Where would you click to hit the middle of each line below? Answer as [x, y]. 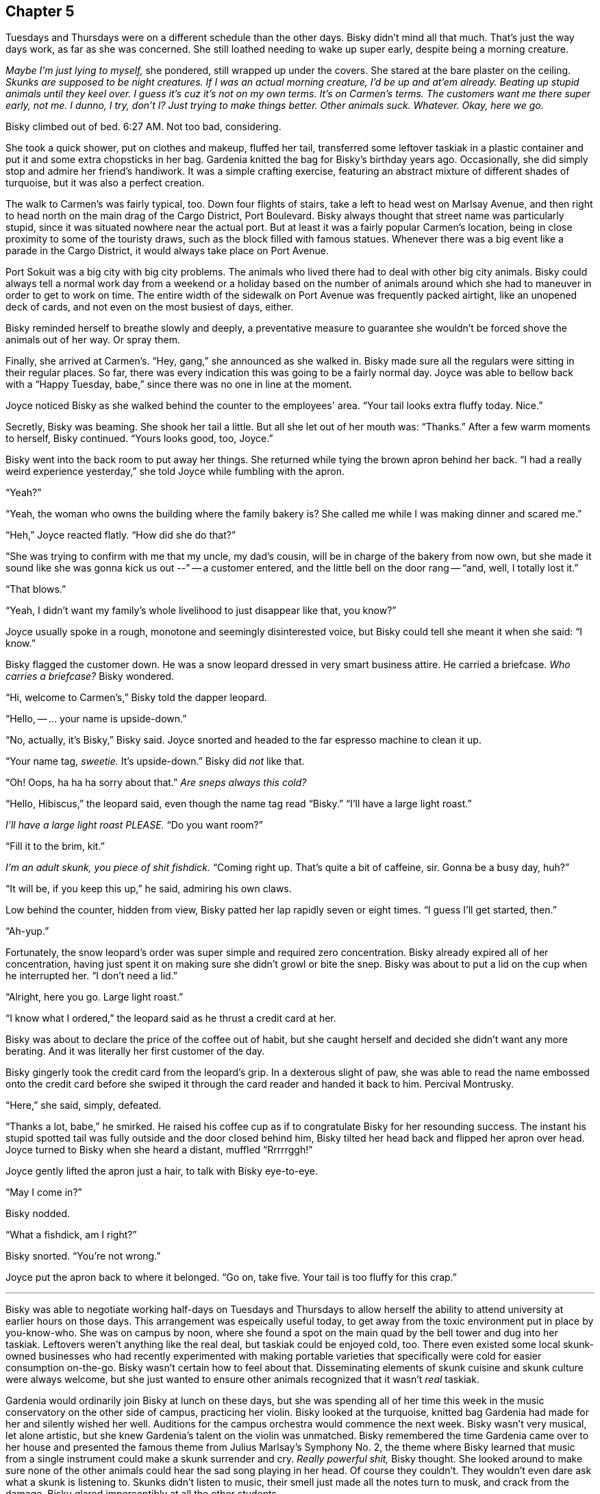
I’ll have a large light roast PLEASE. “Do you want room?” [134, 825]
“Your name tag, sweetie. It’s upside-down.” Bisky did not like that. [155, 761]
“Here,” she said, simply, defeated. [84, 1105]
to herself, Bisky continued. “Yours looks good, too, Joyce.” [139, 439]
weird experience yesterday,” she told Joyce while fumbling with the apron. [175, 472]
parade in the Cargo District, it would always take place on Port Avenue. [167, 251]
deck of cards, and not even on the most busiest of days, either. [150, 307]
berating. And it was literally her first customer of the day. [135, 1051]
